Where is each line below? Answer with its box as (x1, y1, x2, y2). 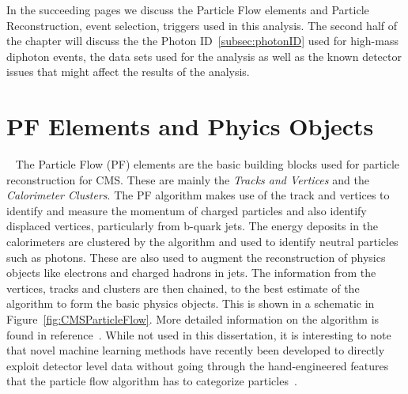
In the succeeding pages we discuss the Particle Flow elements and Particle (6, 2, 369, 17)
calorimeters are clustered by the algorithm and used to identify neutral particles (6, 233, 399, 250)
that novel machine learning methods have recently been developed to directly (6, 342, 385, 358)
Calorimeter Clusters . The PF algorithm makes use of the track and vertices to (6, 187, 390, 203)
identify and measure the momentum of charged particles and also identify (6, 202, 367, 218)
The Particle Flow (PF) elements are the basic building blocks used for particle (15, 156, 400, 172)
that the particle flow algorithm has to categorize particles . (6, 373, 297, 389)
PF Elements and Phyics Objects (6, 110, 374, 142)
